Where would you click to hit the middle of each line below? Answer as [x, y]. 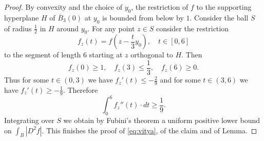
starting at [106, 55]
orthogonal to [152, 55]
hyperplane [22, 17]
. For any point [111, 28]
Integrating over [29, 120]
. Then [192, 55]
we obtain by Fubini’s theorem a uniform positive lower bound [162, 120]
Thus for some [27, 80]
